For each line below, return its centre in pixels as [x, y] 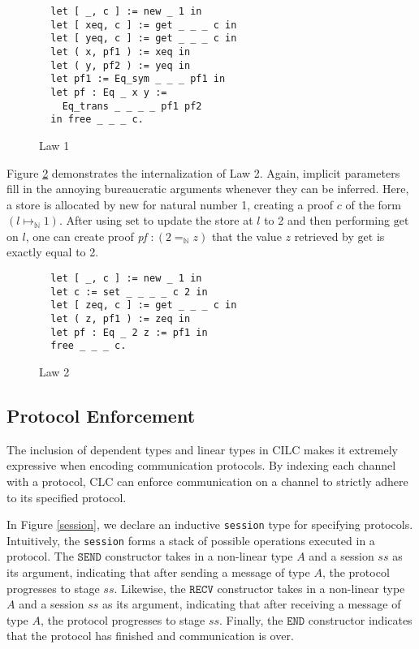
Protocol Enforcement [101, 415]
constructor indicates [360, 619]
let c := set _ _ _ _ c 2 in [129, 292]
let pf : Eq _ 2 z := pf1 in [129, 332]
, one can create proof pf [86, 236]
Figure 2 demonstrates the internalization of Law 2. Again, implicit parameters [203, 172]
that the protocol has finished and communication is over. [150, 636]
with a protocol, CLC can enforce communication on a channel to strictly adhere [207, 481]
